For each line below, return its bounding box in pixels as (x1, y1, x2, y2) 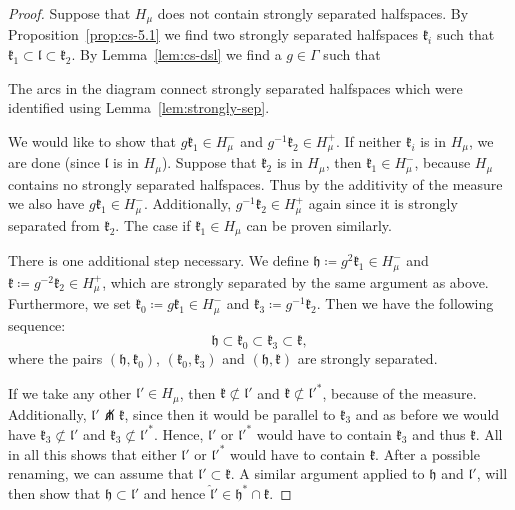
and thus (412, 423, 466, 444)
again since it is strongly (308, 193, 458, 214)
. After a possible (375, 443, 480, 464)
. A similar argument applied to (230, 463, 425, 484)
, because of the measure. (322, 382, 477, 403)
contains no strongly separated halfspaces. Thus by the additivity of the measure (8, 173, 503, 194)
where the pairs (8, 347, 103, 368)
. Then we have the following (316, 293, 494, 314)
